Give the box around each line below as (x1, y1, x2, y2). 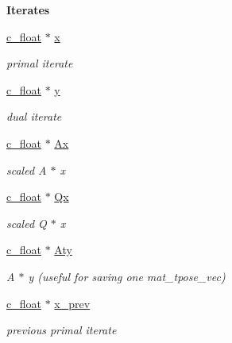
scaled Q (6, 214, 47, 231)
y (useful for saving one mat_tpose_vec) (28, 268, 226, 284)
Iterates (6, 2, 50, 17)
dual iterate (6, 108, 62, 125)
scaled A (6, 161, 47, 178)
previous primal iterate (6, 322, 117, 338)
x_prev (54, 295, 91, 311)
